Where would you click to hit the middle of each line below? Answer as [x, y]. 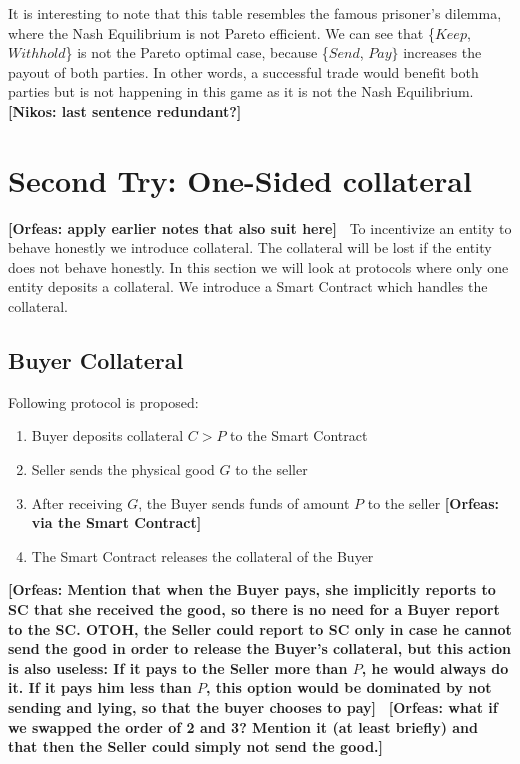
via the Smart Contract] [116, 522]
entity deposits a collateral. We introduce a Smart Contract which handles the [248, 286]
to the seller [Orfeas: [433, 502]
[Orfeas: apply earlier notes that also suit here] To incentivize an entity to [260, 227]
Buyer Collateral [96, 360]
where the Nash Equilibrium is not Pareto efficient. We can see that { [221, 32]
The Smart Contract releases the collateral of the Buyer [202, 555]
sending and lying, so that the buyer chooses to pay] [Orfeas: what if [253, 706]
